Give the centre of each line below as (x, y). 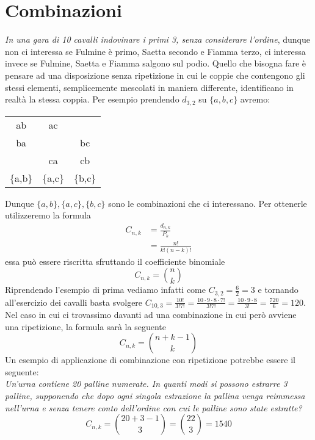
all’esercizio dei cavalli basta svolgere (74, 302)
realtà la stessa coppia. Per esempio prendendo (92, 99)
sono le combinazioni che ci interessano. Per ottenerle (208, 203)
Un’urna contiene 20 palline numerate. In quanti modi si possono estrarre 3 (146, 384)
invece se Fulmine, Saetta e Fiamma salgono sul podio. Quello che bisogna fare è (156, 63)
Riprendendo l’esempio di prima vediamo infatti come (105, 290)
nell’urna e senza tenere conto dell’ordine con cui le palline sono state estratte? (154, 407)
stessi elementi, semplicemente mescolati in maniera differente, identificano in (149, 87)
